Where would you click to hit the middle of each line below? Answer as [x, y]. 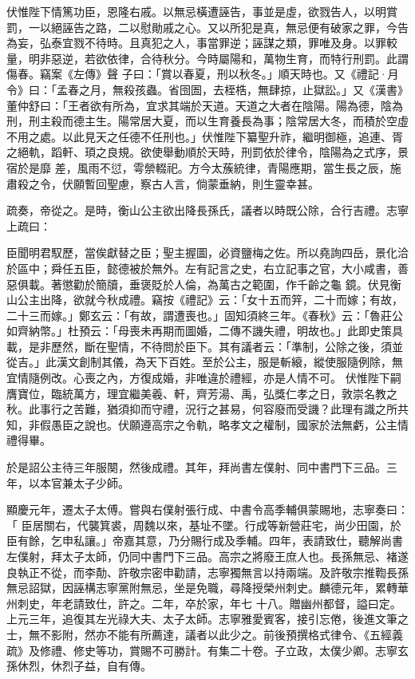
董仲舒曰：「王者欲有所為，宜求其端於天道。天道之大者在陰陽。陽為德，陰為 [205, 105]
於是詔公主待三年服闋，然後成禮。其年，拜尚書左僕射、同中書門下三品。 [196, 467]
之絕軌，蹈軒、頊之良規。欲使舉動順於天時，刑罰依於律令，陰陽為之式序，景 [207, 152]
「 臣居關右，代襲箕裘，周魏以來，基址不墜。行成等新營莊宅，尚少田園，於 [204, 525]
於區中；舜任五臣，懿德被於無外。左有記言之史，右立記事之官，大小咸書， [202, 268]
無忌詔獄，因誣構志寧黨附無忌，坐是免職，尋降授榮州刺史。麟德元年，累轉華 [207, 588]
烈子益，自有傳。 [107, 666]
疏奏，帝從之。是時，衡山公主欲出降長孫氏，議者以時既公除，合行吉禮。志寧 [207, 210]
